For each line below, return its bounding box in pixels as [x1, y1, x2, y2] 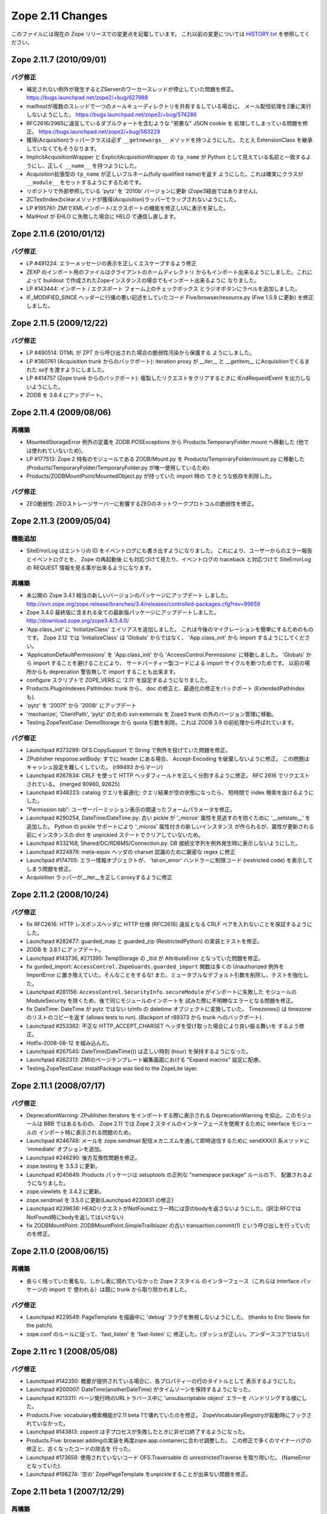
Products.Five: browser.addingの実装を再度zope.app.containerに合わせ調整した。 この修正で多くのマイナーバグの [26, 1436, 312, 1444]
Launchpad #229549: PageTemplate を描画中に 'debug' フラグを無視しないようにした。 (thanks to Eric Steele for [26, 1314, 310, 1321]
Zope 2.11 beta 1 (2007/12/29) [11, 1487, 125, 1497]
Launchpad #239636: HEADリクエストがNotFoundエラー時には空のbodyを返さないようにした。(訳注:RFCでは [26, 1205, 302, 1212]
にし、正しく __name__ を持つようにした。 [31, 162, 140, 169]
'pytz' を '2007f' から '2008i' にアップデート [26, 702, 137, 709]
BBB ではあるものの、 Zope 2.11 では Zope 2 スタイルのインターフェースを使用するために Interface [43, 1120, 290, 1128]
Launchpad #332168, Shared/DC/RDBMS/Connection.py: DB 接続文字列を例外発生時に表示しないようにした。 [26, 839, 301, 847]
